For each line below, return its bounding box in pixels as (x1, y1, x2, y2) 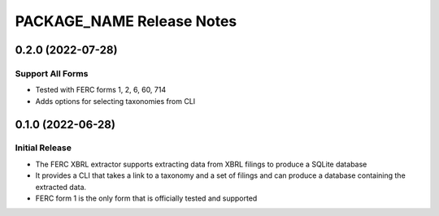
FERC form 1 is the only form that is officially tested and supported (35, 193, 258, 203)
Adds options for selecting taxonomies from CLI (35, 96, 196, 106)
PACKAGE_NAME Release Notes (15, 12, 237, 30)
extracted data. (35, 182, 87, 192)
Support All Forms (15, 67, 89, 79)
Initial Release (15, 142, 72, 153)
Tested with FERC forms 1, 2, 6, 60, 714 (35, 85, 167, 95)
